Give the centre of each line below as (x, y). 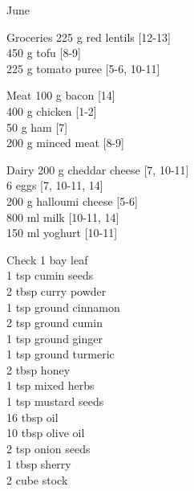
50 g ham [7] (37, 127)
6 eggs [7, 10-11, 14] (55, 185)
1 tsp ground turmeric (61, 354)
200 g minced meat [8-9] (65, 143)
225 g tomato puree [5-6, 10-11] (83, 68)
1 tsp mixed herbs (51, 385)
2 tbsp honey (38, 369)
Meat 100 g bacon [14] (61, 95)
